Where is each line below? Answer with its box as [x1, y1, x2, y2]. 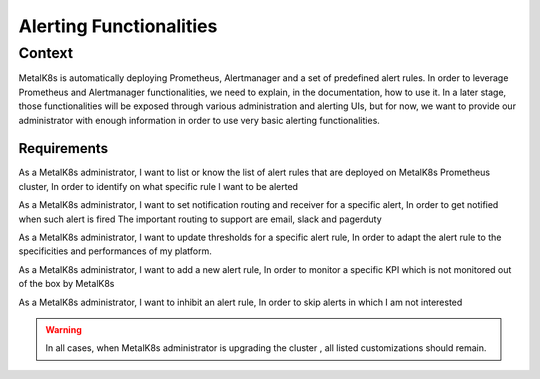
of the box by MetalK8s [18, 278, 115, 290]
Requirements [18, 140, 109, 157]
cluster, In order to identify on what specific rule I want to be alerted [18, 180, 299, 192]
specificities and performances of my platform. [18, 245, 212, 257]
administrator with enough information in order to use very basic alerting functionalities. [18, 114, 380, 126]
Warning [45, 323, 82, 335]
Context [18, 44, 74, 62]
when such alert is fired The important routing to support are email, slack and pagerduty [18, 213, 382, 225]
